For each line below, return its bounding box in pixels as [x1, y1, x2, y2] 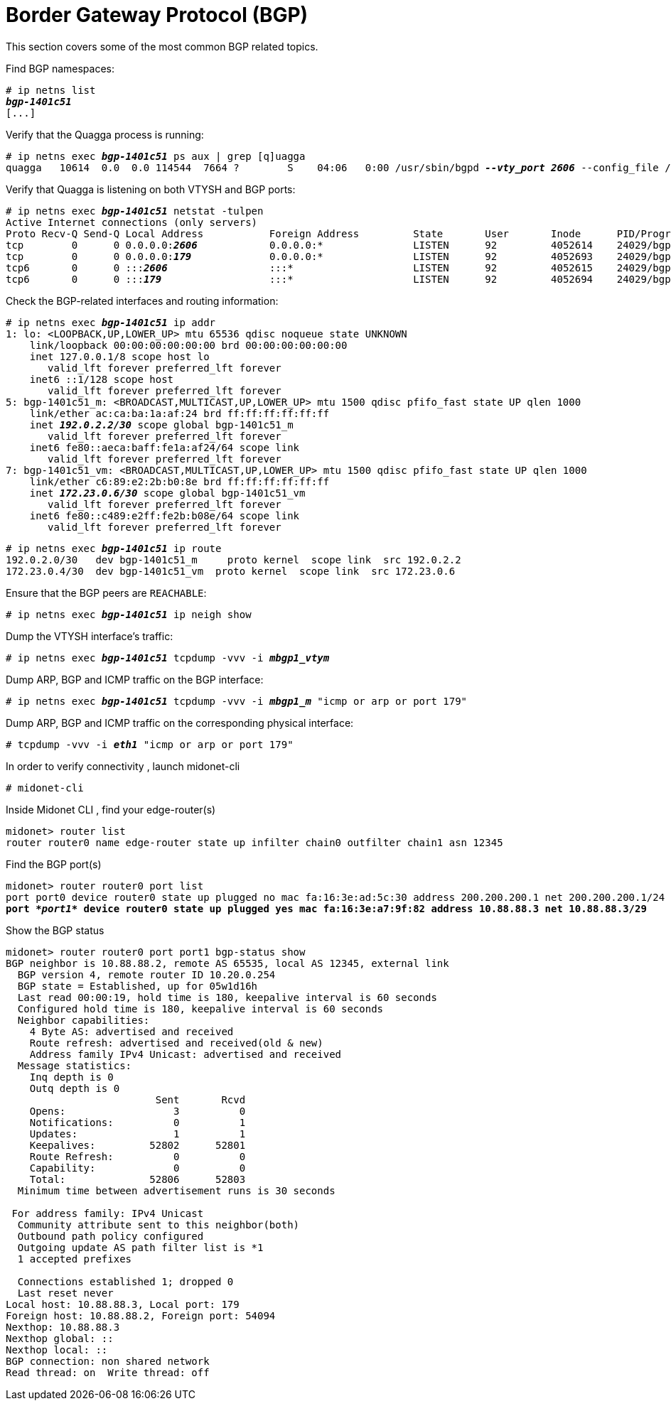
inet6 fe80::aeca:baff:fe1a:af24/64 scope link [29, 441, 300, 453]
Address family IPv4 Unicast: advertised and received [29, 1048, 342, 1060]
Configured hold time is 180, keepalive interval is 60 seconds [17, 1002, 384, 1015]
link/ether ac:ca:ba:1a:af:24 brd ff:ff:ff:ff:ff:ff [29, 407, 330, 419]
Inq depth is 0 [29, 1071, 114, 1083]
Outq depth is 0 [29, 1082, 120, 1094]
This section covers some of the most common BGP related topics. [6, 40, 318, 53]
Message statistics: [17, 1059, 132, 1071]
